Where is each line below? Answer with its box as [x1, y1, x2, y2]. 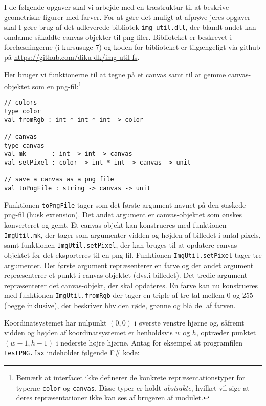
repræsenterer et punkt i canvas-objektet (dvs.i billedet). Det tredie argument [4, 270, 248, 280]
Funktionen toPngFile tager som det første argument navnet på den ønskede [4, 199, 246, 210]
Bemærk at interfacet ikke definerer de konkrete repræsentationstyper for [16, 372, 246, 382]
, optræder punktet [196, 327, 256, 338]
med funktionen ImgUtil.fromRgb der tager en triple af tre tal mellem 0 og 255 [4, 290, 253, 300]
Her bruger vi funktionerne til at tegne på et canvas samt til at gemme [4, 69, 226, 79]
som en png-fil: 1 [32, 79, 81, 91]
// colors [4, 99, 37, 107]
